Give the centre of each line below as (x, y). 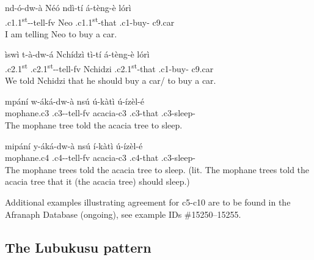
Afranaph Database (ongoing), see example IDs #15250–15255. (123, 214)
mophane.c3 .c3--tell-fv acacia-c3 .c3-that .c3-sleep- (100, 113)
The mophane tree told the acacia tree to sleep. (94, 125)
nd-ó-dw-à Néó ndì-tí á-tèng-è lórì (68, 7)
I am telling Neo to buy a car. (61, 33)
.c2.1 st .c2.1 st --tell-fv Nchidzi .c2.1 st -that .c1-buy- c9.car (109, 68)
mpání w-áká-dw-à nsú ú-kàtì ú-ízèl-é (75, 101)
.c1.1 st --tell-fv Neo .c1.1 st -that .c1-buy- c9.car (90, 21)
